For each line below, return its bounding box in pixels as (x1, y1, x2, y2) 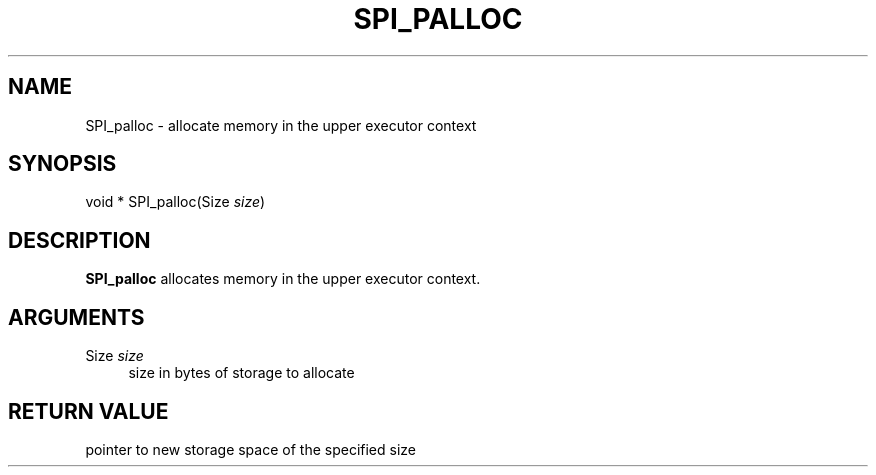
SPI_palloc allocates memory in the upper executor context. (85, 270, 481, 288)
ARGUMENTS (8, 304, 145, 330)
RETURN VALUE (8, 398, 169, 424)
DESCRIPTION (8, 227, 151, 253)
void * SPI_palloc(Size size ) (85, 193, 266, 211)
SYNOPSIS (8, 151, 117, 177)
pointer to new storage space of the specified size (85, 440, 416, 458)
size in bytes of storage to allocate (128, 364, 355, 382)
